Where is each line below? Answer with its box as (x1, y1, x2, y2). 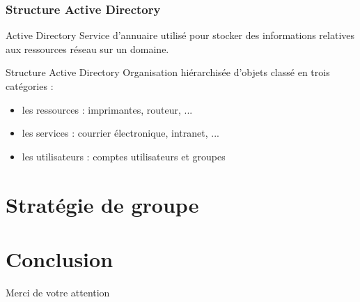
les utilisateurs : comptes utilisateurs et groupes (22, 149, 226, 163)
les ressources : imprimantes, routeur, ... (22, 102, 193, 116)
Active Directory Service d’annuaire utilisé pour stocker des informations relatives (6, 28, 355, 43)
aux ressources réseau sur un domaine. (6, 41, 169, 56)
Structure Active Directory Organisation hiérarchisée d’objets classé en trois (6, 65, 330, 80)
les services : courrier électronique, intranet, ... (22, 126, 219, 140)
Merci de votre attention (6, 285, 110, 299)
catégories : (6, 79, 54, 93)
